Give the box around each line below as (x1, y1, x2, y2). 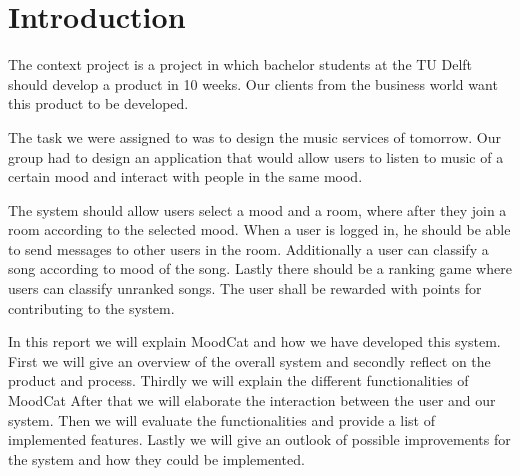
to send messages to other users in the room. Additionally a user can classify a (8, 238, 489, 259)
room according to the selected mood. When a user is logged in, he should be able (8, 219, 511, 240)
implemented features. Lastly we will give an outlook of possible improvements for (8, 429, 511, 450)
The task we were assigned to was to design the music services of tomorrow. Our (8, 126, 502, 147)
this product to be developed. (8, 93, 189, 114)
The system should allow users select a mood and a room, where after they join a (8, 199, 507, 220)
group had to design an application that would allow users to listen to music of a (8, 146, 504, 167)
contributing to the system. (8, 297, 175, 318)
